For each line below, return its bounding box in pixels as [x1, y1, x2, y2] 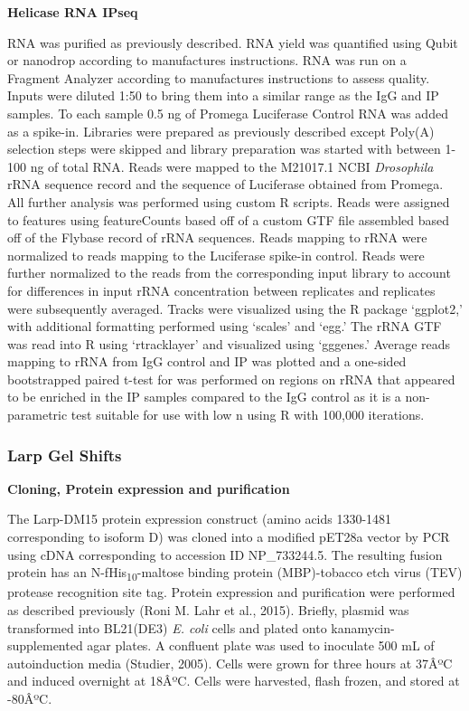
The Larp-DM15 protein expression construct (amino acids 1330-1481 [7, 509, 392, 528]
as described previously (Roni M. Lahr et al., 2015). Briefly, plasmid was [7, 600, 409, 619]
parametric [7, 405, 68, 424]
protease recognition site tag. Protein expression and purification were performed [7, 583, 455, 602]
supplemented [7, 636, 83, 655]
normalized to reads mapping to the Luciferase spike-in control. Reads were [7, 245, 425, 264]
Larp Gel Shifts [7, 443, 122, 466]
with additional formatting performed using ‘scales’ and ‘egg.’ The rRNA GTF [7, 317, 442, 336]
